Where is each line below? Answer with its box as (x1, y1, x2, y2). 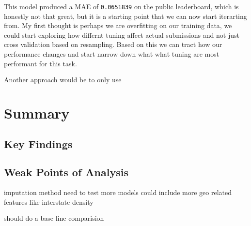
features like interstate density (4, 196, 94, 207)
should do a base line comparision (4, 213, 104, 223)
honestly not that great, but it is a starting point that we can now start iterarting (4, 11, 247, 21)
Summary (4, 103, 70, 122)
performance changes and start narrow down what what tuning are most (4, 49, 220, 59)
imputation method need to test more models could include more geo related (4, 187, 232, 197)
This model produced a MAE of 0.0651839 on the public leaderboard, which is (4, 1, 239, 11)
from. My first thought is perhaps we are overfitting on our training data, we (4, 20, 232, 30)
